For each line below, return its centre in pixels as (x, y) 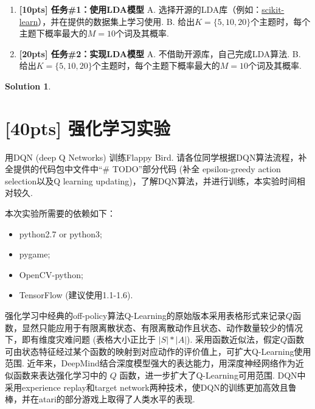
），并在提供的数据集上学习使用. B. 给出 (116, 21)
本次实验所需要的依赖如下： (60, 213)
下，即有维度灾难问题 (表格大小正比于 (81, 339)
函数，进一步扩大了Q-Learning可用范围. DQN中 (213, 375)
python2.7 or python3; (61, 233)
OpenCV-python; (51, 274)
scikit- (273, 9)
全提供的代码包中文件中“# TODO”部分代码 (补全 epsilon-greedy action (143, 169)
